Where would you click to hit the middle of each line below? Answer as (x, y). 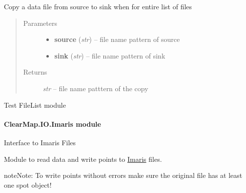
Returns (35, 72)
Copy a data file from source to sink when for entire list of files (98, 6)
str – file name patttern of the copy (95, 88)
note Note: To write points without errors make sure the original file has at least (123, 175)
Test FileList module (35, 105)
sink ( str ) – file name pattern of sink (110, 55)
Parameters (40, 23)
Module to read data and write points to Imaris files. (83, 159)
